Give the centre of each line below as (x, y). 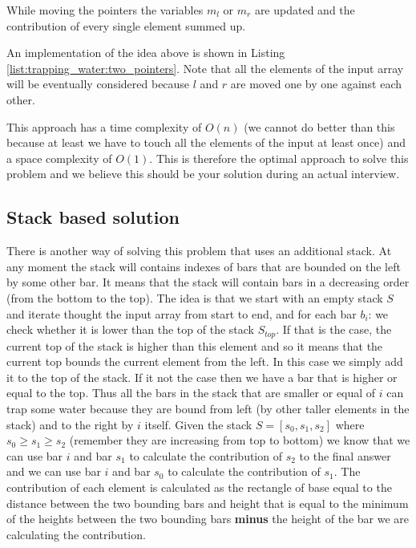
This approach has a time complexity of (104, 126)
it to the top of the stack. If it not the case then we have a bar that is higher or (202, 377)
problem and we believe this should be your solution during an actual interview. (203, 174)
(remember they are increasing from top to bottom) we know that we (240, 440)
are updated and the (305, 10)
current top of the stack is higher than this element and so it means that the (195, 345)
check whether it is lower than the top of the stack (130, 329)
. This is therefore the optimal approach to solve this (279, 158)
